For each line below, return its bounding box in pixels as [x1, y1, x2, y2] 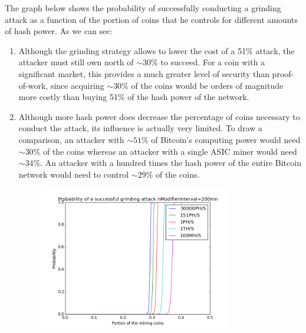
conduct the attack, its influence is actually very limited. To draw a [18, 122, 263, 134]
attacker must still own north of [18, 56, 134, 68]
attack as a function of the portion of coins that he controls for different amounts [5, 13, 298, 25]
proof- [272, 67, 294, 79]
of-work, [18, 79, 48, 91]
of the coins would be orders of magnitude [131, 79, 284, 91]
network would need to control [18, 168, 129, 180]
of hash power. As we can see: [5, 25, 113, 37]
